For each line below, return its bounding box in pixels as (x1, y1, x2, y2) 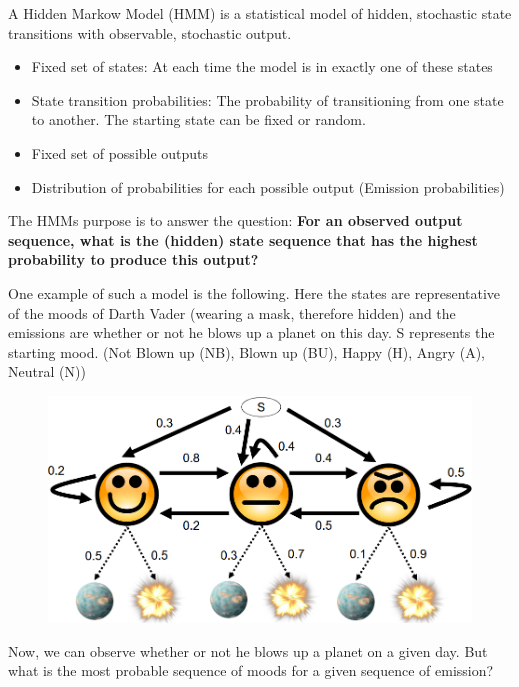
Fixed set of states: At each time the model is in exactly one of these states (31, 56, 493, 77)
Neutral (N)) (8, 361, 86, 382)
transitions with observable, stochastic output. (8, 22, 292, 43)
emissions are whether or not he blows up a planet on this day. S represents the (8, 322, 495, 343)
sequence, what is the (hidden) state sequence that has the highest (8, 229, 478, 250)
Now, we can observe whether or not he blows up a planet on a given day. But (8, 640, 488, 661)
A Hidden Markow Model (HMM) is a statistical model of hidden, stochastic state (8, 3, 512, 23)
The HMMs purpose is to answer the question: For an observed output (8, 210, 463, 231)
